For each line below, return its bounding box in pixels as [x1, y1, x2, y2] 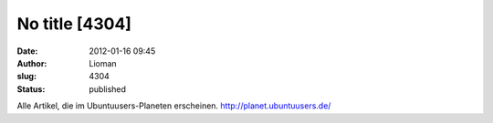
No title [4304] [16, 14, 132, 34]
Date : [16, 46, 38, 56]
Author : [16, 57, 47, 68]
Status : [16, 83, 46, 95]
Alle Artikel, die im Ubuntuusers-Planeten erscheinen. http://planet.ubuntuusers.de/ [16, 100, 331, 111]
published [89, 83, 127, 95]
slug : [16, 71, 37, 82]
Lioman [89, 57, 118, 68]
